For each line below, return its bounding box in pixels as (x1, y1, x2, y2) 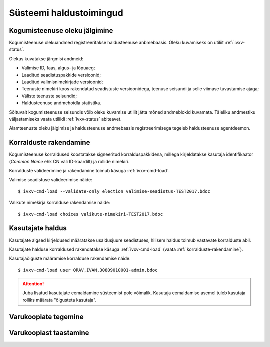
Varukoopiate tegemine (9, 312, 84, 321)
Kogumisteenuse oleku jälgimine (9, 26, 113, 35)
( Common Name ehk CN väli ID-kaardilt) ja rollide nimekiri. (9, 158, 130, 164)
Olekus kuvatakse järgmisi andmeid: (9, 55, 84, 62)
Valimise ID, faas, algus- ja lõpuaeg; (21, 65, 95, 71)
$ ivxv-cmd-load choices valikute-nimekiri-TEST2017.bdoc (18, 211, 163, 217)
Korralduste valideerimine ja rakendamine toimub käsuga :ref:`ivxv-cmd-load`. (9, 168, 170, 174)
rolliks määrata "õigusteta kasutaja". (22, 297, 97, 303)
